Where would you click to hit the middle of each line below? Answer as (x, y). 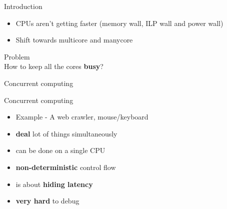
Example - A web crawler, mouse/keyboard (82, 117)
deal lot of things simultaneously (66, 133)
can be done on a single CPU (60, 150)
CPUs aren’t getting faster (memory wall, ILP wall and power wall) (119, 23)
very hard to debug (47, 201)
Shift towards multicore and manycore (74, 40)
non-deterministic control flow (66, 167)
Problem (17, 56)
